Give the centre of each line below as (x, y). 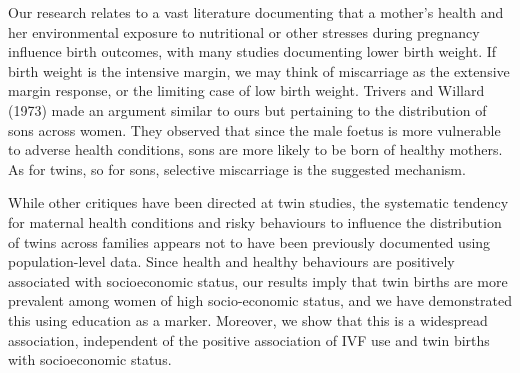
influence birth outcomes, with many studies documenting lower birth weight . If (252, 51)
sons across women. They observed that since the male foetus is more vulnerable (254, 129)
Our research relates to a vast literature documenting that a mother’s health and (256, 12)
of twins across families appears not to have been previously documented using (249, 241)
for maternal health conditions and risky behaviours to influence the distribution (255, 221)
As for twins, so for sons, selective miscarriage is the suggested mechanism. (237, 168)
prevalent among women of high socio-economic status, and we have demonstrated (260, 300)
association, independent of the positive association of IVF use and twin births (249, 339)
